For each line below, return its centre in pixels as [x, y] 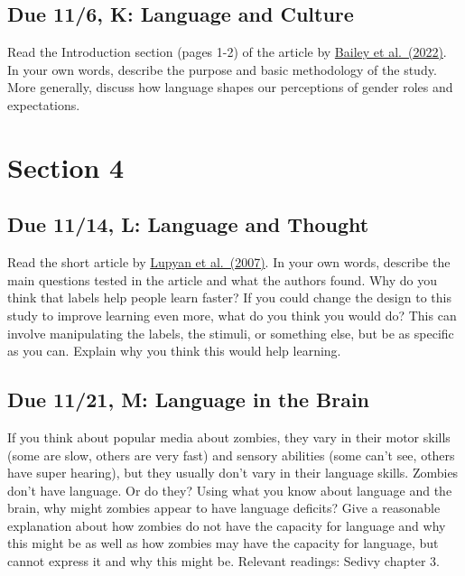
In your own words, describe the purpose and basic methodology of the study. [222, 69]
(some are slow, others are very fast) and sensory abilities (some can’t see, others [231, 455]
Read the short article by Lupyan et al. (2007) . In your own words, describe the [229, 262]
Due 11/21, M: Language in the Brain [189, 399]
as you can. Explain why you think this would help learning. [174, 351]
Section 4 [66, 167]
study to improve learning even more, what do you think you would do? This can [232, 315]
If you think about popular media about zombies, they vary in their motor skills [229, 437]
